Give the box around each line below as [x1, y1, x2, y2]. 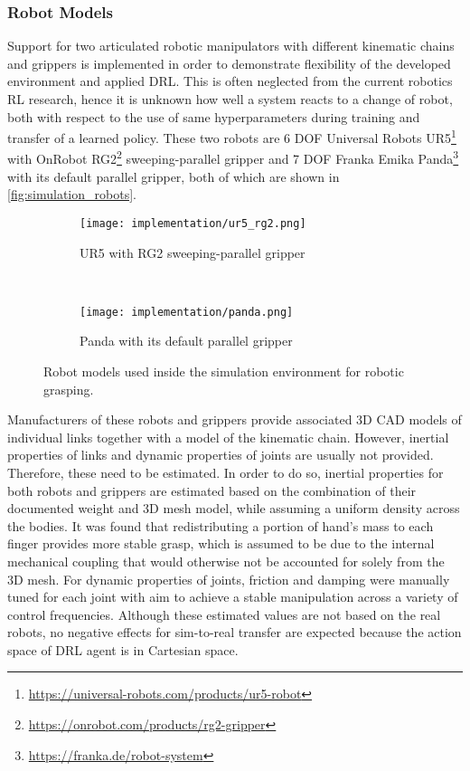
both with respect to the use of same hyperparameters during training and [7, 107, 420, 126]
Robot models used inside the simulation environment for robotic [43, 361, 404, 380]
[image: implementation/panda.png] [80, 305, 294, 319]
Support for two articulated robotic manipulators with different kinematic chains [7, 36, 455, 55]
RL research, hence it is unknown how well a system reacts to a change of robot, [7, 90, 453, 108]
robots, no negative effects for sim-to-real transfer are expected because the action [7, 623, 462, 642]
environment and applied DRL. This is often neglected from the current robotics [7, 71, 453, 90]
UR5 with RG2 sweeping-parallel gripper [80, 243, 305, 262]
